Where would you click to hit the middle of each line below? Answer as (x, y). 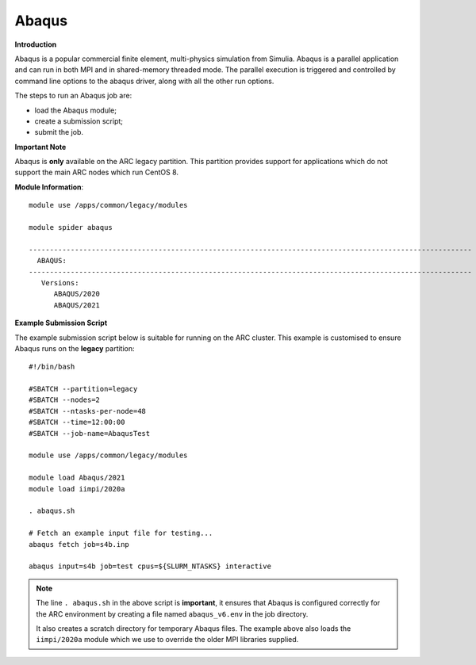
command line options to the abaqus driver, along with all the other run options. (144, 81)
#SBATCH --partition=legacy (83, 389)
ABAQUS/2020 (77, 294)
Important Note (40, 147)
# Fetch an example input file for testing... (121, 533)
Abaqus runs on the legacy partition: (75, 348)
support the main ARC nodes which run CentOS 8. (96, 172)
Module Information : (49, 187)
